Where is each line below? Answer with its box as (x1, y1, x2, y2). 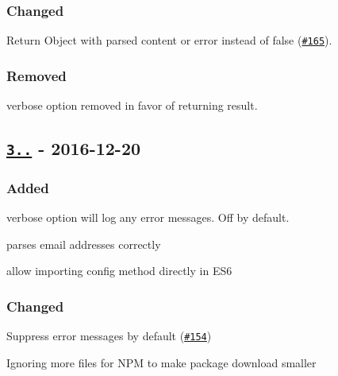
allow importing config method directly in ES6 (6, 262, 232, 279)
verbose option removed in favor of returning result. (6, 97, 258, 114)
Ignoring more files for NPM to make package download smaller (6, 354, 317, 370)
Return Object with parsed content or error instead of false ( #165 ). (6, 32, 332, 48)
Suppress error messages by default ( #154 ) (6, 328, 212, 344)
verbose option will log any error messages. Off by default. (6, 209, 290, 226)
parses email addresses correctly (6, 235, 161, 252)
